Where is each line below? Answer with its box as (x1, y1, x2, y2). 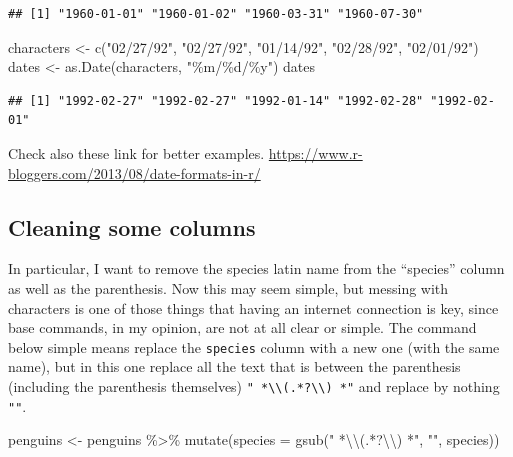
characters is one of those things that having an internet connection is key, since (8, 297, 499, 318)
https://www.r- (268, 142, 363, 163)
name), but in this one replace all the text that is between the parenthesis (8, 356, 461, 377)
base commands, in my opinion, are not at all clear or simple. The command (8, 317, 477, 338)
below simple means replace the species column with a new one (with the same (8, 336, 500, 357)
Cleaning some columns (8, 211, 256, 242)
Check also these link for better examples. (8, 142, 265, 163)
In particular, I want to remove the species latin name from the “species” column (8, 258, 505, 279)
